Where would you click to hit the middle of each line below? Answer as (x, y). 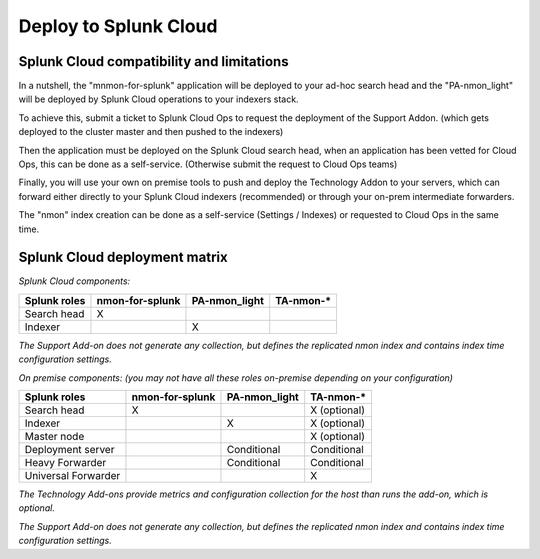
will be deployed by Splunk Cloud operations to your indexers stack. (158, 99)
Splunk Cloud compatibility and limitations (153, 61)
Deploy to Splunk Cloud (118, 26)
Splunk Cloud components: (74, 281)
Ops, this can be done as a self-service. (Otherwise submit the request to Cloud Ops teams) (208, 164)
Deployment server (69, 450)
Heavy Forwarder (65, 463)
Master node (54, 437)
